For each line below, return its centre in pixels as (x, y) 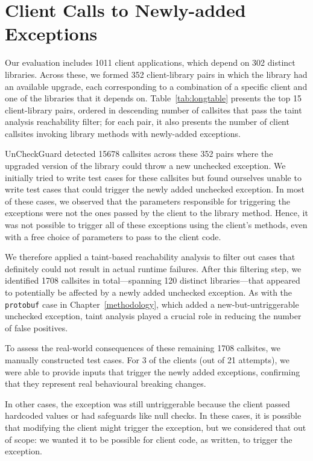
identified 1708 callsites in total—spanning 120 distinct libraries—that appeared (153, 280)
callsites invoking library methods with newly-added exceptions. (123, 133)
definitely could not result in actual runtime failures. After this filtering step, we (153, 268)
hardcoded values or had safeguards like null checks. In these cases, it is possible (153, 415)
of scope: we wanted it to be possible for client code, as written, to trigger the (149, 439)
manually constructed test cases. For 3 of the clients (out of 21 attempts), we (147, 360)
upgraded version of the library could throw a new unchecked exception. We (145, 166)
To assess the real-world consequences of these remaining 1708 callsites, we (143, 348)
